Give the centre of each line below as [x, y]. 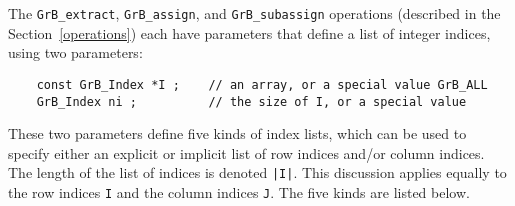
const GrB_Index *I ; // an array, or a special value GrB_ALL [262, 84]
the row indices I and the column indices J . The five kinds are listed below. [239, 192]
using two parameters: [75, 52]
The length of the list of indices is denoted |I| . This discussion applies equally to [257, 172]
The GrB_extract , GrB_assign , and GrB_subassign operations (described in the [254, 13]
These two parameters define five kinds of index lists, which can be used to [237, 133]
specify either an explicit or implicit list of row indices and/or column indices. [246, 152]
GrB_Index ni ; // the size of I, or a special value [251, 101]
